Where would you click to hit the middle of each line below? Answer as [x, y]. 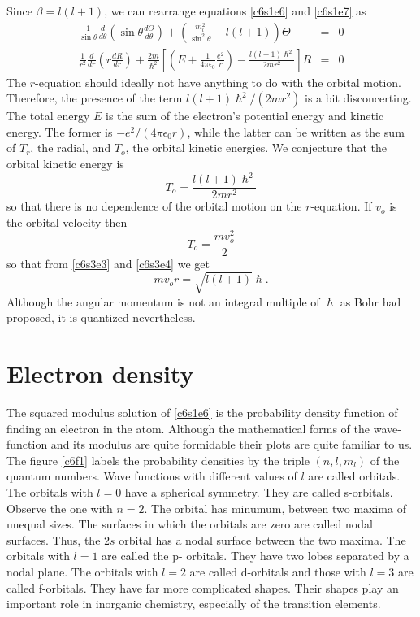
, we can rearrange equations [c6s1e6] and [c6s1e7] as [235, 11]
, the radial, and [71, 148]
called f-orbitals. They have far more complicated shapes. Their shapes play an [203, 587]
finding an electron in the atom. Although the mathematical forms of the [188, 428]
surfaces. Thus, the [54, 539]
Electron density [100, 374]
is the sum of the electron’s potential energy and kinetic [245, 116]
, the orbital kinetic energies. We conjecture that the [256, 148]
